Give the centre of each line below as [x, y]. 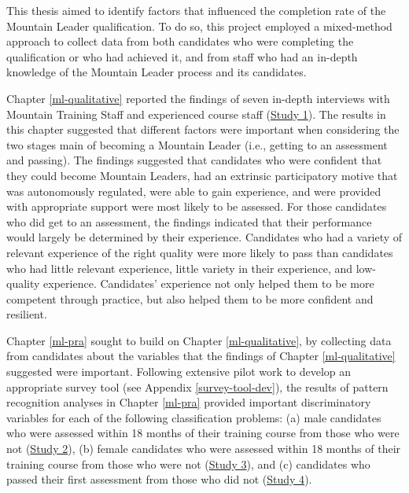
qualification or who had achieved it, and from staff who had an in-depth [182, 56]
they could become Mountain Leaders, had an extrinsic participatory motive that [202, 175]
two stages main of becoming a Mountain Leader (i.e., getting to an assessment [197, 144]
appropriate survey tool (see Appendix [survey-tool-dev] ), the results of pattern [197, 386]
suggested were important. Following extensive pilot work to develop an [179, 372]
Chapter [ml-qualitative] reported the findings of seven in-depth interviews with [198, 98]
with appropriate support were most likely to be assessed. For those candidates [197, 206]
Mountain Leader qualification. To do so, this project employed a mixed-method [199, 26]
